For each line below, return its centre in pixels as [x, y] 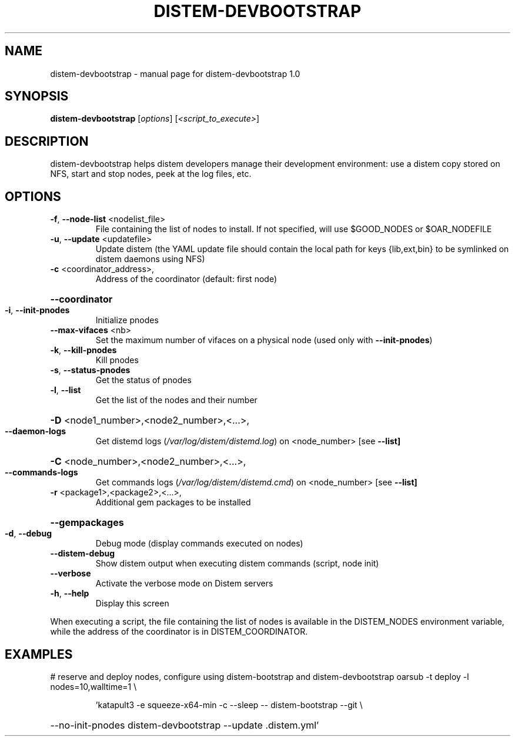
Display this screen [132, 603]
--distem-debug [83, 554]
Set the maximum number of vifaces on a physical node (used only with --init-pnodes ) [264, 340]
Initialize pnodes [127, 320]
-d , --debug [29, 534]
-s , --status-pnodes [90, 370]
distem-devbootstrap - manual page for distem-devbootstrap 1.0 [175, 73]
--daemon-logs [36, 431]
